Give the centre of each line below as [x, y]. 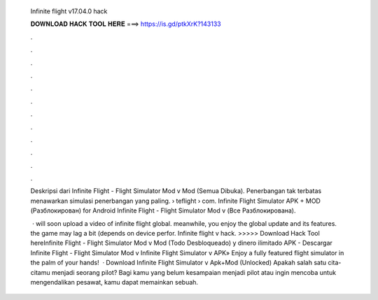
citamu [40, 272]
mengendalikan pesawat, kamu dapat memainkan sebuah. [114, 282]
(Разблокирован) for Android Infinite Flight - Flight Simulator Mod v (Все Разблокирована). [163, 210]
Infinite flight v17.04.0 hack [69, 11]
